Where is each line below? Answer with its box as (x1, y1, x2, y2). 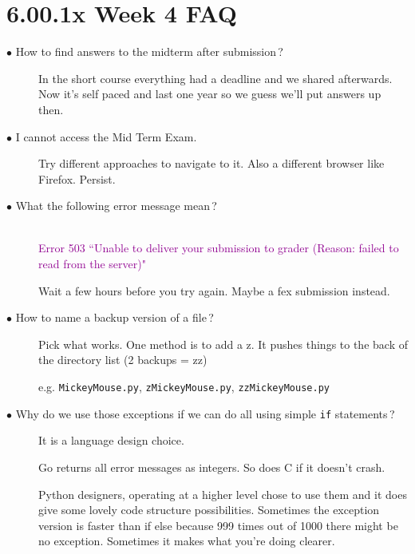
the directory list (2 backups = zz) (38, 351, 207, 368)
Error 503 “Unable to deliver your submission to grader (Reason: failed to (38, 239, 399, 256)
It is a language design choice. (38, 432, 184, 449)
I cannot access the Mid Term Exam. (15, 128, 197, 144)
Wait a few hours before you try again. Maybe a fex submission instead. (38, 282, 390, 299)
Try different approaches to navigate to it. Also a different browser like (38, 155, 385, 172)
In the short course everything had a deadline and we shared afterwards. (38, 69, 393, 86)
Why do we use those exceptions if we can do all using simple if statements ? (15, 405, 395, 421)
